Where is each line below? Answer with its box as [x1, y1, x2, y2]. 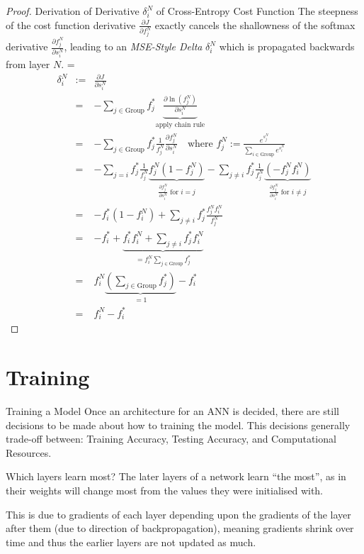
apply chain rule [155, 121, 205, 129]
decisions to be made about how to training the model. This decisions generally [6, 417, 351, 432]
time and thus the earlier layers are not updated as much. [6, 534, 256, 549]
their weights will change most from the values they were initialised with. [6, 483, 323, 498]
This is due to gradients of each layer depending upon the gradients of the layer [6, 506, 351, 521]
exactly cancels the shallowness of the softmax [154, 17, 356, 32]
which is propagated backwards [219, 39, 355, 54]
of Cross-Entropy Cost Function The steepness [156, 4, 358, 18]
